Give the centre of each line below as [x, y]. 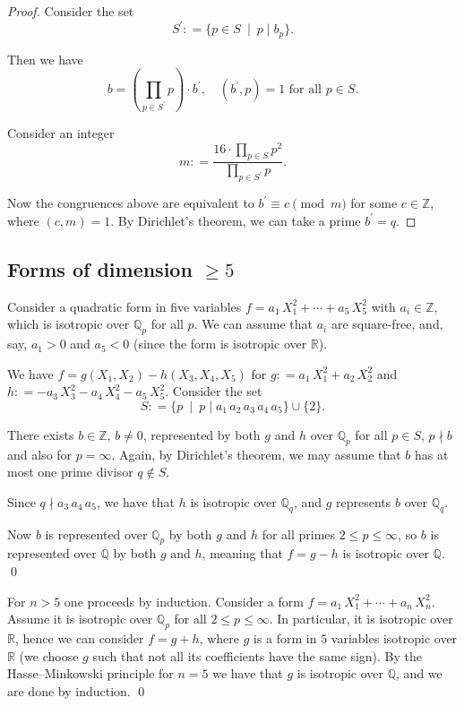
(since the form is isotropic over [220, 344]
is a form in [285, 638]
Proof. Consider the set [71, 11]
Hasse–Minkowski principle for [90, 673]
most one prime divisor [70, 472]
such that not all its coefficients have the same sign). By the [258, 655]
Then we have [45, 59]
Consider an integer [61, 132]
